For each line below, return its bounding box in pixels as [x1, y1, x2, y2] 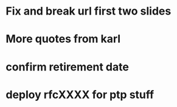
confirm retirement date [5, 60, 129, 74]
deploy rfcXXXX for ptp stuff [5, 88, 154, 102]
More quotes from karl [5, 32, 121, 46]
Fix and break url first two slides [5, 4, 172, 18]
